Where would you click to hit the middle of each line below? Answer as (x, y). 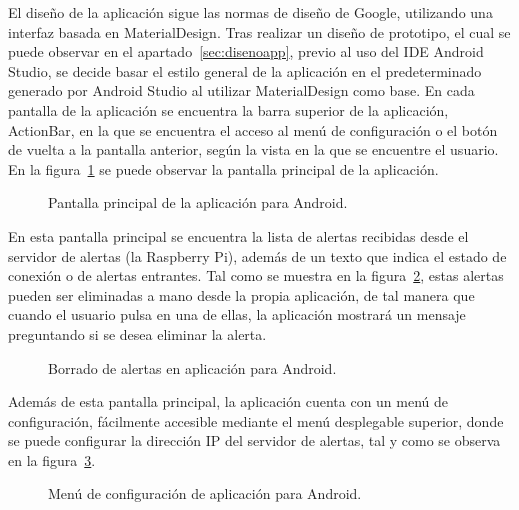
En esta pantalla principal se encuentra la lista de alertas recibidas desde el (238, 235)
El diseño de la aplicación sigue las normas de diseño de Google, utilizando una (250, 12)
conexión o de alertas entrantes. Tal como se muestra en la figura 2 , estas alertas (256, 275)
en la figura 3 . (52, 459)
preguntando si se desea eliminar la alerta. (137, 333)
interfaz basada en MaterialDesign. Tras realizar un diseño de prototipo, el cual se (259, 31)
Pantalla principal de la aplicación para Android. (198, 202)
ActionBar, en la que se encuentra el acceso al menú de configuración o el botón (253, 129)
